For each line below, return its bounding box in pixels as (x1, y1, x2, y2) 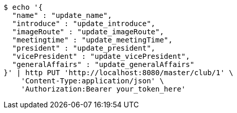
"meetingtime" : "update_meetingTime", (12, 36, 173, 44)
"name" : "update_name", (12, 11, 112, 19)
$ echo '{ (4, 3, 43, 11)
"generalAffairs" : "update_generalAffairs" (12, 60, 194, 69)
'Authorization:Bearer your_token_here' (21, 85, 186, 93)
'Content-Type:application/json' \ (21, 77, 164, 85)
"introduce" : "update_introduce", (12, 19, 156, 28)
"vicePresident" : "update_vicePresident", (12, 52, 190, 60)
